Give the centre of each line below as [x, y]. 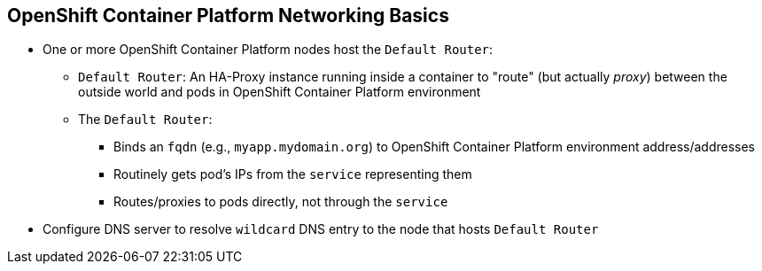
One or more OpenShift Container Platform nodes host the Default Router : [268, 50]
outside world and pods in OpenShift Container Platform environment [280, 92]
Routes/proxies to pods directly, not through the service [281, 202]
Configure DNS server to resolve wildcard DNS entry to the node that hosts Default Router [321, 229]
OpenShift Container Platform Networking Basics [228, 15]
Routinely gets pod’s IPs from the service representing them [293, 174]
